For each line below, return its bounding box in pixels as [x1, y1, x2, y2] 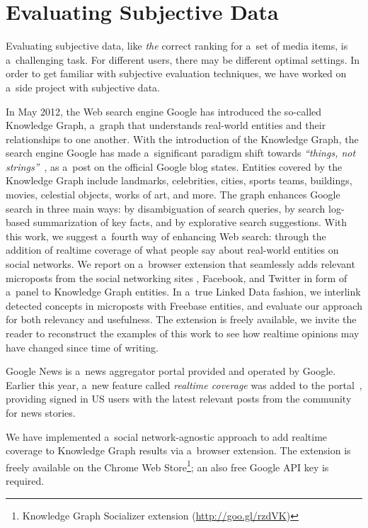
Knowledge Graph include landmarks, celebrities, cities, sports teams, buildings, [6, 173, 352, 188]
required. [6, 473, 45, 488]
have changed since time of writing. [6, 339, 159, 354]
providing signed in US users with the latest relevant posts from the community [6, 391, 352, 406]
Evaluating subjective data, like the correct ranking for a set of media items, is [6, 38, 348, 53]
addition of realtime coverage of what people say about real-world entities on [6, 242, 339, 257]
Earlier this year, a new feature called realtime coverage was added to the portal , [6, 377, 362, 392]
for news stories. [6, 405, 76, 420]
